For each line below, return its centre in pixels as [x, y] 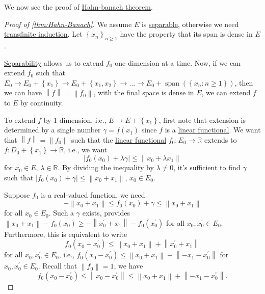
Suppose [17, 194]
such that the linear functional [119, 139]
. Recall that [58, 266]
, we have [128, 266]
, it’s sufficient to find [207, 167]
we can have [23, 92]
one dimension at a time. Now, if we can [178, 62]
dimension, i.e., [83, 119]
